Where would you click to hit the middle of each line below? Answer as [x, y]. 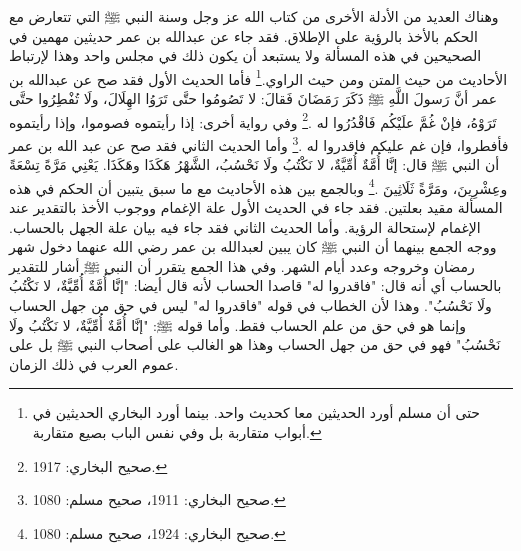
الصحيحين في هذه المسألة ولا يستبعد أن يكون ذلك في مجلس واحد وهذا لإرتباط [245, 55]
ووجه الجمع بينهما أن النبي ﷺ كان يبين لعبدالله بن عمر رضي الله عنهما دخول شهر [253, 246]
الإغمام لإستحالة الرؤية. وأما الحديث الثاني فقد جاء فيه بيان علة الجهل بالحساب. [245, 226]
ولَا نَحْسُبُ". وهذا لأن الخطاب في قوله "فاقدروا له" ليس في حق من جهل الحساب [250, 304]
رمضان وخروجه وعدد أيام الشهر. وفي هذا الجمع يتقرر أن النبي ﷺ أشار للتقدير [242, 265]
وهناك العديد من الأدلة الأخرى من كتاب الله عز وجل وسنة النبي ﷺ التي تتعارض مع [254, 16]
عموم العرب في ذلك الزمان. [94, 363]
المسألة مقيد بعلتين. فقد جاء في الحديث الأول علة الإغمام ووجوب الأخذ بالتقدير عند [256, 206]
